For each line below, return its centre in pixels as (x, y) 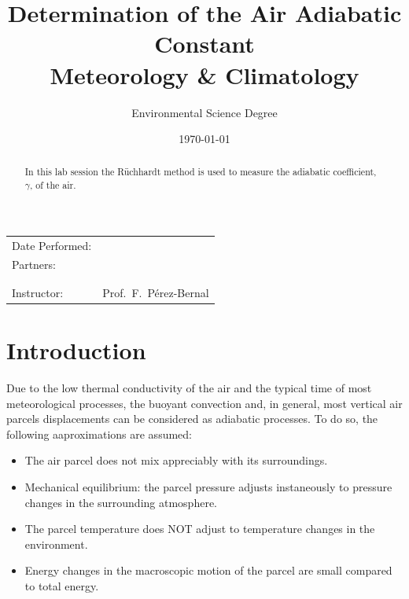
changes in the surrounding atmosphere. (121, 502)
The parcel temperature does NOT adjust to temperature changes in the (200, 529)
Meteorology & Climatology (204, 74)
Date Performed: (52, 245)
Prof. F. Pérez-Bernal (156, 292)
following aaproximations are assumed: (99, 434)
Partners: (34, 265)
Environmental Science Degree (204, 112)
